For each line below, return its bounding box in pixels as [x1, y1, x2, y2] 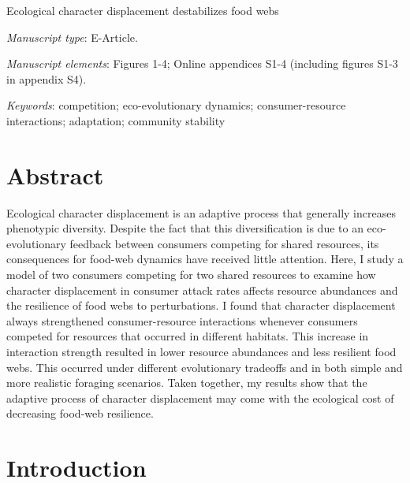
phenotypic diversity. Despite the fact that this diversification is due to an [6, 220, 363, 236]
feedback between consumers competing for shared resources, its [69, 235, 379, 251]
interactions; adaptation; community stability [6, 112, 225, 128]
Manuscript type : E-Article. [6, 28, 138, 45]
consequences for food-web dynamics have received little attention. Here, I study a [6, 251, 404, 267]
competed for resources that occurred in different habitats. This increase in [6, 328, 369, 344]
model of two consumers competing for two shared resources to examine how [6, 266, 376, 283]
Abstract [6, 158, 104, 191]
